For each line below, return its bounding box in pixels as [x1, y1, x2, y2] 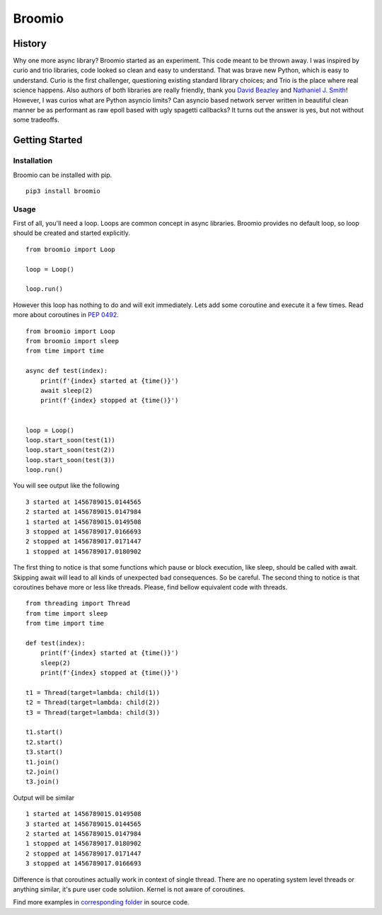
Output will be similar [13, 793, 75, 802]
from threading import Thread [25, 599, 131, 608]
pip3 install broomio [25, 187, 100, 195]
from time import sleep [25, 609, 108, 617]
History [13, 38, 47, 50]
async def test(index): [25, 367, 108, 375]
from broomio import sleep [25, 337, 120, 345]
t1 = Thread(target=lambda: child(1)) [25, 689, 161, 696]
